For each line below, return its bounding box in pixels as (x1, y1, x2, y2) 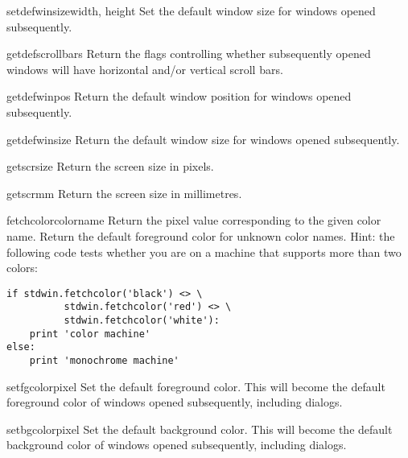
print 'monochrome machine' (29, 355, 179, 366)
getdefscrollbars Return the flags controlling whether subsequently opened (6, 45, 371, 62)
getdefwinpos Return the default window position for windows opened (6, 88, 352, 105)
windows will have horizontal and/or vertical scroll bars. (6, 60, 283, 77)
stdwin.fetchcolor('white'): (64, 315, 220, 327)
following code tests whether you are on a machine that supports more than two (6, 243, 402, 260)
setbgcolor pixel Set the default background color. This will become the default (6, 420, 393, 437)
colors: (6, 259, 39, 276)
